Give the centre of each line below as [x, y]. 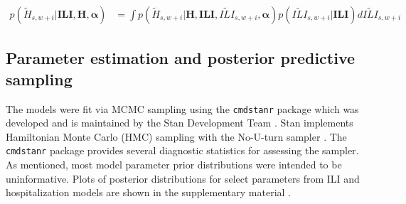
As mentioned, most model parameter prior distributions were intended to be [174, 165]
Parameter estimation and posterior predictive [181, 58]
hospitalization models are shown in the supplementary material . [149, 192]
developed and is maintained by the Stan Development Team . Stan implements [180, 123]
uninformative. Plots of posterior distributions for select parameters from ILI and [183, 178]
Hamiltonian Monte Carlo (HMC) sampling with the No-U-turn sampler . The [176, 136]
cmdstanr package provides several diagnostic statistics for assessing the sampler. [182, 150]
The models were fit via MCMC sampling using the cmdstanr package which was [182, 108]
